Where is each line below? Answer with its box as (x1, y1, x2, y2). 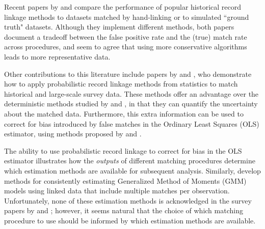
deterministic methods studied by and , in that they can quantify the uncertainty (4, 98, 258, 109)
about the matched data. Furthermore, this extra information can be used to (4, 108, 244, 119)
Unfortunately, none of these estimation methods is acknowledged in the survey (4, 195, 252, 206)
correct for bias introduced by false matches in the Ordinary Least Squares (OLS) (4, 118, 259, 129)
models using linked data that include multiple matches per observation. (4, 185, 230, 196)
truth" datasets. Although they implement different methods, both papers (4, 21, 234, 32)
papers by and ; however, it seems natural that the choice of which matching (4, 205, 243, 216)
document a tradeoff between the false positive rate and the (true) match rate (4, 31, 247, 42)
